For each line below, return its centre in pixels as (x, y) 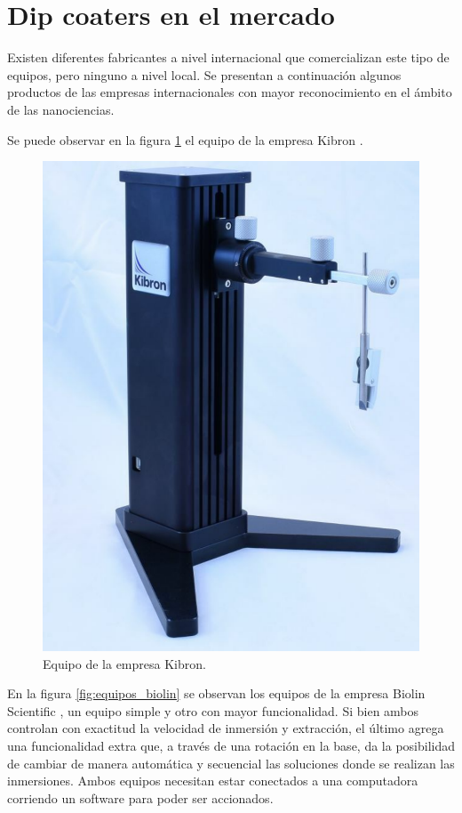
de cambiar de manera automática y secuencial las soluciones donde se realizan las (231, 763)
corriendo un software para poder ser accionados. (140, 797)
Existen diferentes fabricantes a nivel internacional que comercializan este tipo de (228, 57)
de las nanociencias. (61, 109)
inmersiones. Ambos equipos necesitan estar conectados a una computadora (213, 781)
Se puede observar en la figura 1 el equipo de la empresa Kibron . (185, 139)
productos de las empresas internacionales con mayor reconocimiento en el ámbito (230, 92)
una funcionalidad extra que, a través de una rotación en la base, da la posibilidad (231, 746)
